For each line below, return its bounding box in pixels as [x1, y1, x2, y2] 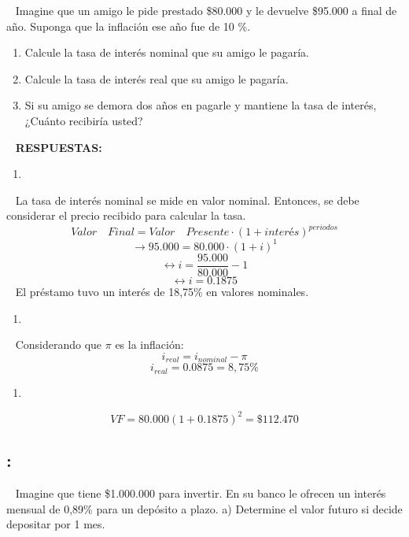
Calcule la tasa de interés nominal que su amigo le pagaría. [24, 44, 309, 61]
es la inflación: [115, 336, 184, 353]
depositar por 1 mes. [6, 516, 105, 532]
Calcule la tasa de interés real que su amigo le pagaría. [24, 70, 289, 87]
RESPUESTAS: [15, 139, 102, 155]
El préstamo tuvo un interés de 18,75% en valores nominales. [15, 283, 309, 299]
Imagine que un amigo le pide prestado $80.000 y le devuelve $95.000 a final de [15, 2, 397, 18]
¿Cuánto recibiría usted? [24, 112, 143, 128]
